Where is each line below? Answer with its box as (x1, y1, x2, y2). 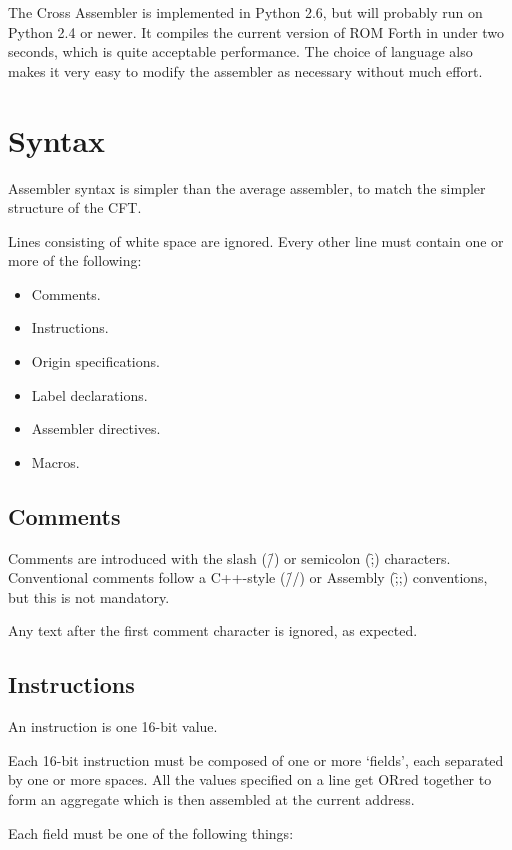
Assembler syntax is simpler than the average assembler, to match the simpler (8, 177, 486, 198)
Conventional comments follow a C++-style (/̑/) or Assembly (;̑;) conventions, (8, 567, 488, 588)
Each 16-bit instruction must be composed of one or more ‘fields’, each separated (8, 749, 504, 770)
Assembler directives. (31, 418, 161, 439)
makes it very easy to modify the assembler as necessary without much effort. (8, 60, 483, 81)
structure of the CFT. (8, 197, 142, 218)
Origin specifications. (31, 351, 160, 372)
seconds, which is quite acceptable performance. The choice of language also (8, 41, 473, 62)
